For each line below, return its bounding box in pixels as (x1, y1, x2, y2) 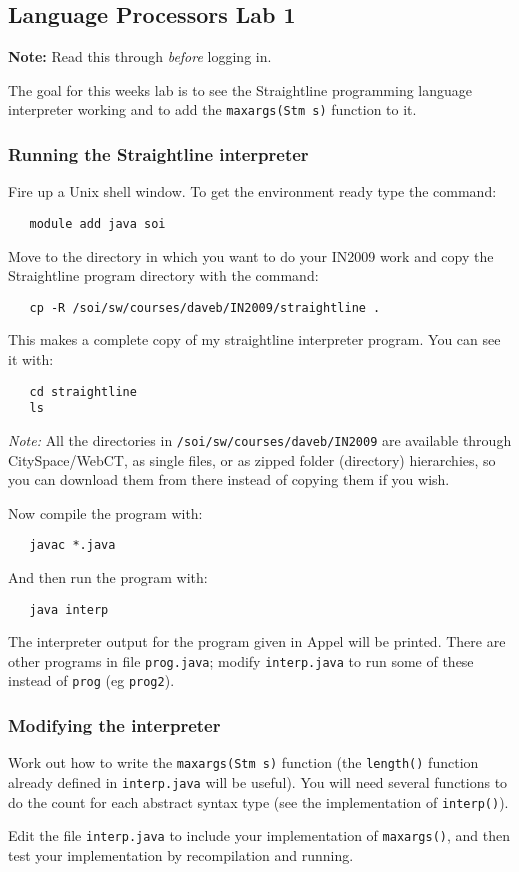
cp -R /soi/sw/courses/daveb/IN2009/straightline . (29, 300, 381, 315)
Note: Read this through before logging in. (8, 46, 272, 67)
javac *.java (29, 538, 116, 553)
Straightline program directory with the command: (8, 265, 319, 286)
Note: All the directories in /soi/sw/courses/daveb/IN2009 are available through (8, 429, 512, 450)
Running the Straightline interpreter (8, 141, 309, 166)
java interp (29, 602, 109, 617)
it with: (8, 348, 54, 369)
